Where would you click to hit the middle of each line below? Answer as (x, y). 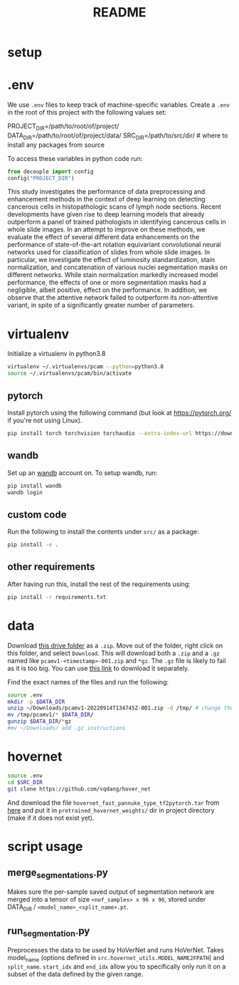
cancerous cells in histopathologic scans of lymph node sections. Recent (115, 207)
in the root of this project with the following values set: (87, 113)
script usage (45, 846)
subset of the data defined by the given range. (75, 974)
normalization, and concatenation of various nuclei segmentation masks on (117, 267)
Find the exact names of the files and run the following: (88, 682)
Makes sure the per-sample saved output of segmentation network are (111, 892)
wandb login (25, 492)
